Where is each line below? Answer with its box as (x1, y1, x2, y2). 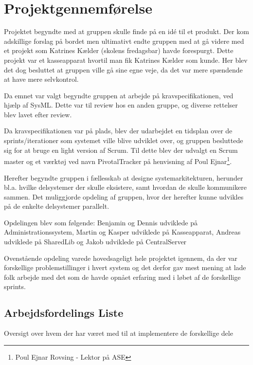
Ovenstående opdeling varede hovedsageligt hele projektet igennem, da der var (4, 253, 237, 263)
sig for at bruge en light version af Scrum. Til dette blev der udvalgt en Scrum (4, 145, 238, 155)
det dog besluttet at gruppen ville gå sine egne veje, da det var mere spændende (4, 64, 243, 74)
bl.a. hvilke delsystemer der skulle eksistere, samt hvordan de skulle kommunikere (4, 182, 247, 192)
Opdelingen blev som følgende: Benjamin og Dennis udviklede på (4, 217, 198, 227)
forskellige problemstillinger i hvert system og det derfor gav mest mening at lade (4, 262, 246, 273)
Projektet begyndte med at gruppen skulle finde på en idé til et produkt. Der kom (4, 26, 249, 36)
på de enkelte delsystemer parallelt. (4, 201, 109, 211)
